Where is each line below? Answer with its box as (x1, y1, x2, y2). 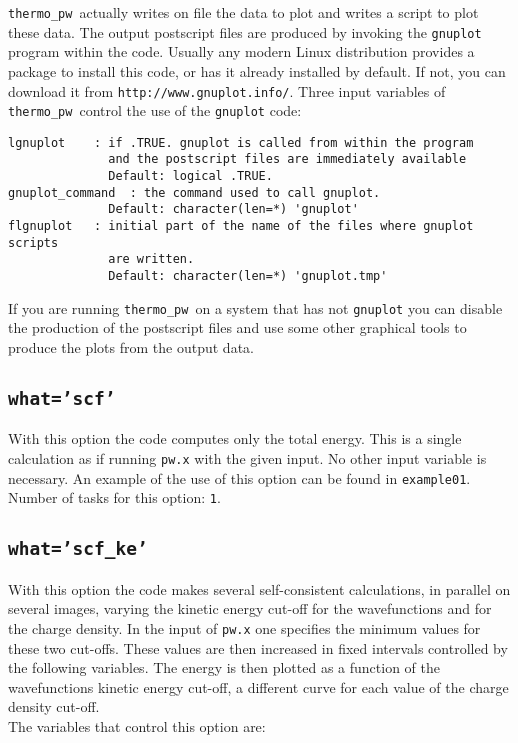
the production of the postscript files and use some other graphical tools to (8, 317, 467, 338)
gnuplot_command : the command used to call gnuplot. (8, 185, 381, 200)
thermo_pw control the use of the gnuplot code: (8, 100, 302, 121)
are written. (108, 252, 195, 267)
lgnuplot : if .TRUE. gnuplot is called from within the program (8, 135, 474, 150)
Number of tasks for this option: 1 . (8, 487, 221, 508)
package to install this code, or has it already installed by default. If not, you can (8, 60, 506, 81)
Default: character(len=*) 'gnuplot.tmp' (108, 269, 388, 284)
